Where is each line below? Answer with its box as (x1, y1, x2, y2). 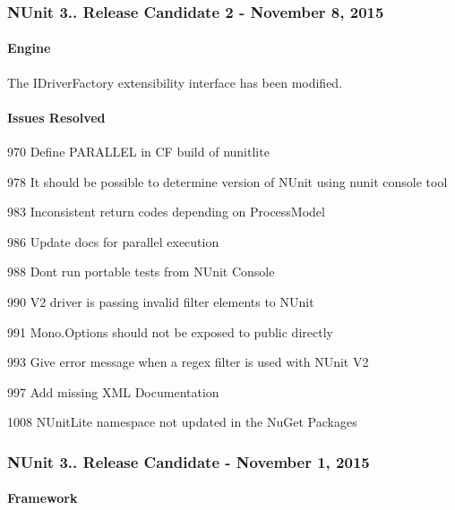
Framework (7, 489, 78, 507)
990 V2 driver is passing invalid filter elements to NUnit (7, 293, 314, 310)
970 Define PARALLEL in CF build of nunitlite (7, 142, 270, 161)
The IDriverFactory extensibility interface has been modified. (7, 72, 343, 91)
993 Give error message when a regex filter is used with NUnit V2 (7, 353, 369, 371)
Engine (7, 38, 51, 57)
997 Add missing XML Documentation (7, 382, 219, 401)
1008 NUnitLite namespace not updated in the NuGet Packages (7, 412, 357, 431)
